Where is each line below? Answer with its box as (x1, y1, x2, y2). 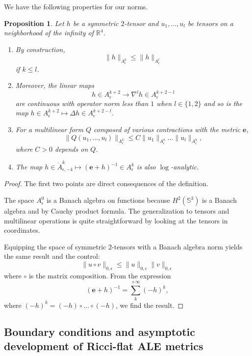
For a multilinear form (15, 124, 83, 134)
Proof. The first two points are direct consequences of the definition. (4, 178, 208, 189)
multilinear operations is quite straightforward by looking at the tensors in (4, 215, 228, 225)
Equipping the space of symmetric (4, 241, 106, 251)
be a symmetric (73, 18, 119, 28)
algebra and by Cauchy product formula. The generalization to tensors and (4, 206, 229, 216)
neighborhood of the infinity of (4, 27, 94, 38)
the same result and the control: (4, 251, 100, 261)
